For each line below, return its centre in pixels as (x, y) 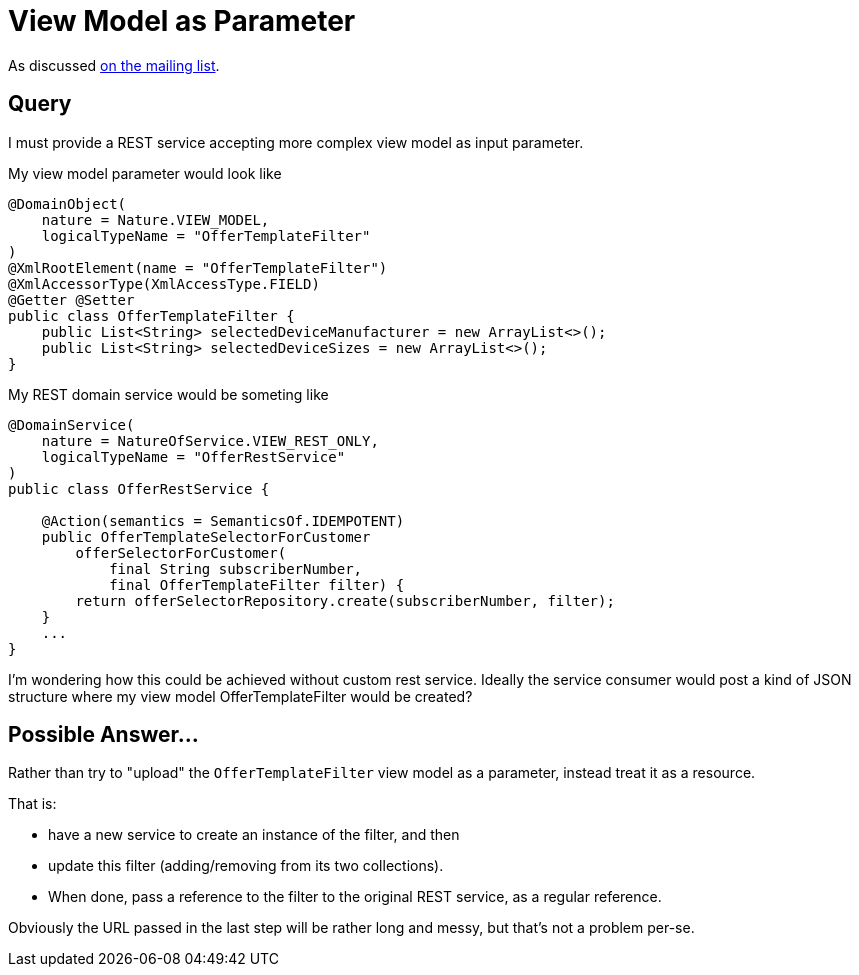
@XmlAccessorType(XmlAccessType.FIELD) (164, 283)
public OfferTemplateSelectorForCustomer (206, 536)
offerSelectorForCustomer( (181, 552)
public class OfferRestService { (139, 488)
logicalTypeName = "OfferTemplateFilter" (206, 235)
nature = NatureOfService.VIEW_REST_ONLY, (210, 440)
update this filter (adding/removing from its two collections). (246, 866)
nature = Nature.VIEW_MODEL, (155, 219)
